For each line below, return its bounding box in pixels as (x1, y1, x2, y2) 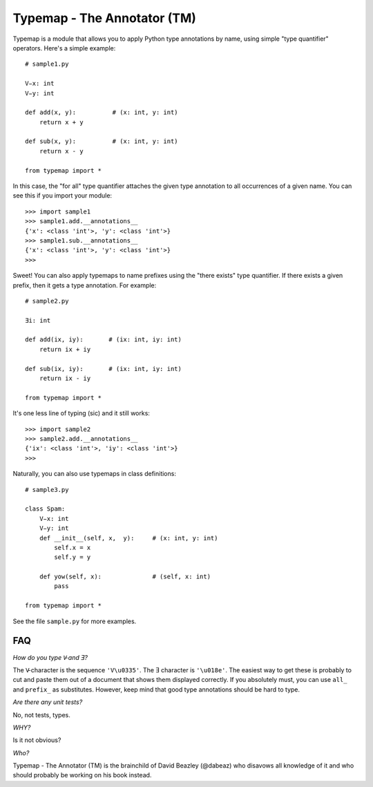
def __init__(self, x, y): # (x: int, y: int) (39, 534, 218, 542)
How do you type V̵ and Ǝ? (12, 653, 88, 661)
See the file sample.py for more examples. (12, 617, 137, 625)
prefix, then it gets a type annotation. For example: (12, 281, 157, 290)
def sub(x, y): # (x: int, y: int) (25, 138, 179, 145)
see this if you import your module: (12, 191, 113, 200)
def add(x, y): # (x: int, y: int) (25, 108, 179, 117)
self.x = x (54, 543, 91, 551)
